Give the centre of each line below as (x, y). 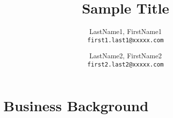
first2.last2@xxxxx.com (126, 64)
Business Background (76, 105)
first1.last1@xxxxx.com (126, 40)
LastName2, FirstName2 (126, 56)
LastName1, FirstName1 (126, 31)
